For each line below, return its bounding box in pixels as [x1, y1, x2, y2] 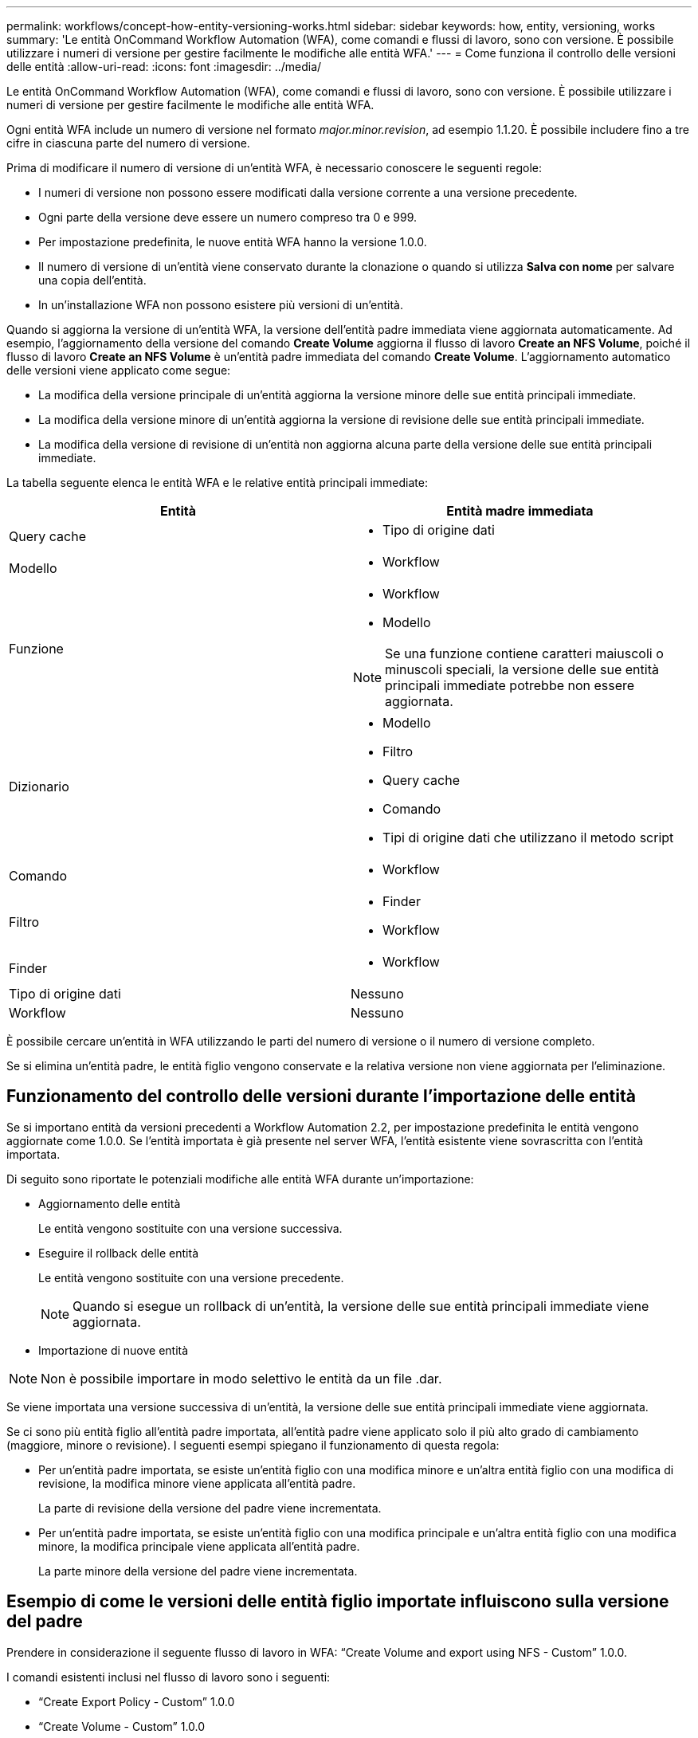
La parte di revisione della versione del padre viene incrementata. [38, 1501, 382, 1515]
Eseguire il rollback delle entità [38, 1246, 199, 1260]
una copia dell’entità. [38, 273, 147, 287]
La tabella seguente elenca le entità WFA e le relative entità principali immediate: [6, 476, 428, 489]
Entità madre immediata [446, 503, 594, 519]
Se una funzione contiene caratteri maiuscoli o [385, 645, 664, 661]
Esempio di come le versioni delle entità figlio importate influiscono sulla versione [6, 1591, 669, 1612]
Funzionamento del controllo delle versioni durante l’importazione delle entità [6, 1086, 636, 1107]
